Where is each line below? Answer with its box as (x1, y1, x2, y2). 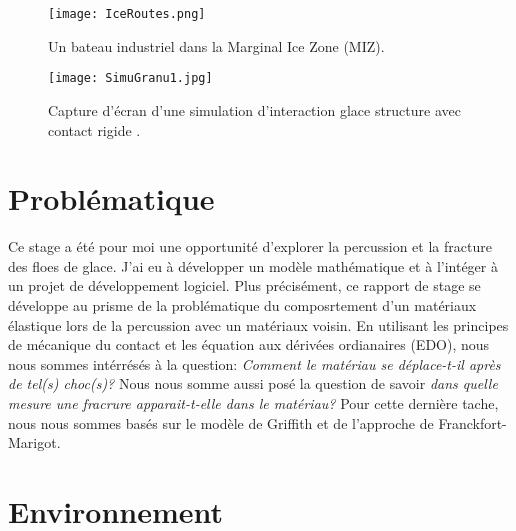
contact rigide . (48, 119, 141, 140)
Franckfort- (438, 412, 507, 433)
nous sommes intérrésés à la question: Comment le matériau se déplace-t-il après (8, 353, 501, 374)
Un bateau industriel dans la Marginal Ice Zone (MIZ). (48, 35, 385, 56)
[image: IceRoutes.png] (48, 7, 206, 21)
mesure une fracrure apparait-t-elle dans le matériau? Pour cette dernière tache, (8, 392, 499, 413)
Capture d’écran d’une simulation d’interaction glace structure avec (48, 99, 461, 120)
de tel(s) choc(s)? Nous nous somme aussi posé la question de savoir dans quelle (8, 373, 498, 394)
